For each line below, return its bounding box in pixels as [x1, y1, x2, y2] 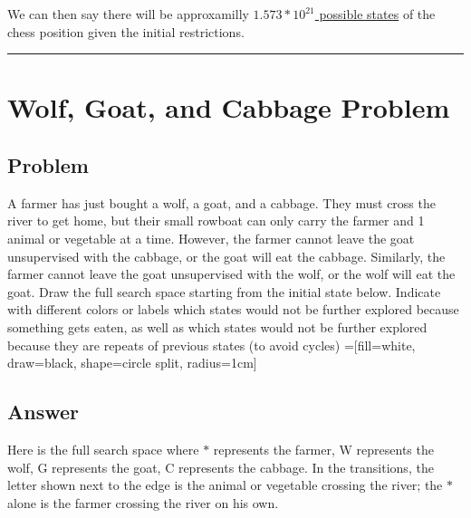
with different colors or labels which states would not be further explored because [7, 300, 459, 319]
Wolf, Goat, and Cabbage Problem [7, 89, 450, 126]
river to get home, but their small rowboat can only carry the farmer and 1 [7, 211, 425, 230]
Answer [7, 398, 80, 426]
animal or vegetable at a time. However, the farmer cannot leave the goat [7, 228, 415, 247]
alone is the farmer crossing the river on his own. [7, 493, 279, 512]
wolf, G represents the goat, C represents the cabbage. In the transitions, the [7, 457, 434, 476]
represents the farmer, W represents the [213, 439, 434, 458]
